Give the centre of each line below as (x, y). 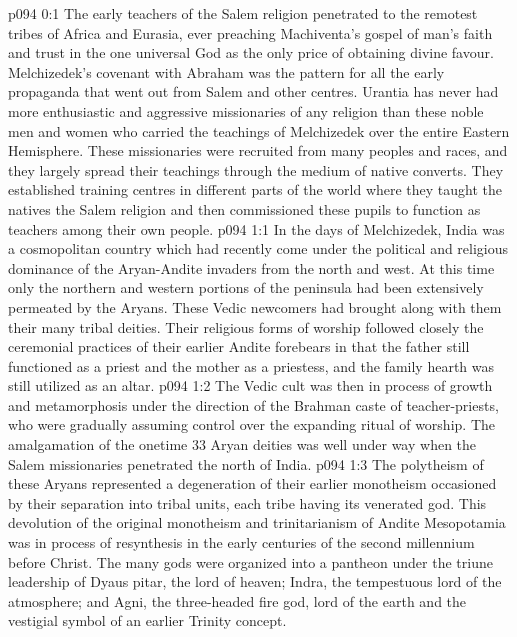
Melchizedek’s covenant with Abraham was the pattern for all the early (226, 71)
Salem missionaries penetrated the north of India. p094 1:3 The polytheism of (246, 463)
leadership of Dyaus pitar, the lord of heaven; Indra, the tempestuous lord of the (255, 581)
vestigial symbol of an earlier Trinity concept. (147, 620)
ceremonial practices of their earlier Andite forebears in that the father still (239, 346)
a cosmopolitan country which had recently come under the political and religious (258, 248)
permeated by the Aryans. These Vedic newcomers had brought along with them (255, 306)
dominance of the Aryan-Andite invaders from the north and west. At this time (251, 267)
